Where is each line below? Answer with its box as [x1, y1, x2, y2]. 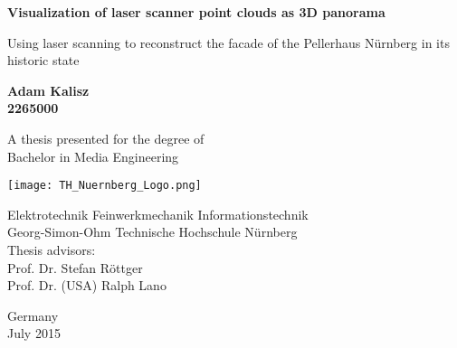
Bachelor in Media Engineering [7, 146, 179, 165]
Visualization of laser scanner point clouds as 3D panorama [7, 3, 386, 21]
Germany [7, 306, 59, 324]
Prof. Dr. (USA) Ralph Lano [7, 276, 167, 295]
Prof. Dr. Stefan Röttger [7, 258, 143, 277]
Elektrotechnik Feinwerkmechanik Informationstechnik [7, 204, 309, 223]
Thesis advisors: [7, 240, 96, 259]
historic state [7, 51, 80, 70]
